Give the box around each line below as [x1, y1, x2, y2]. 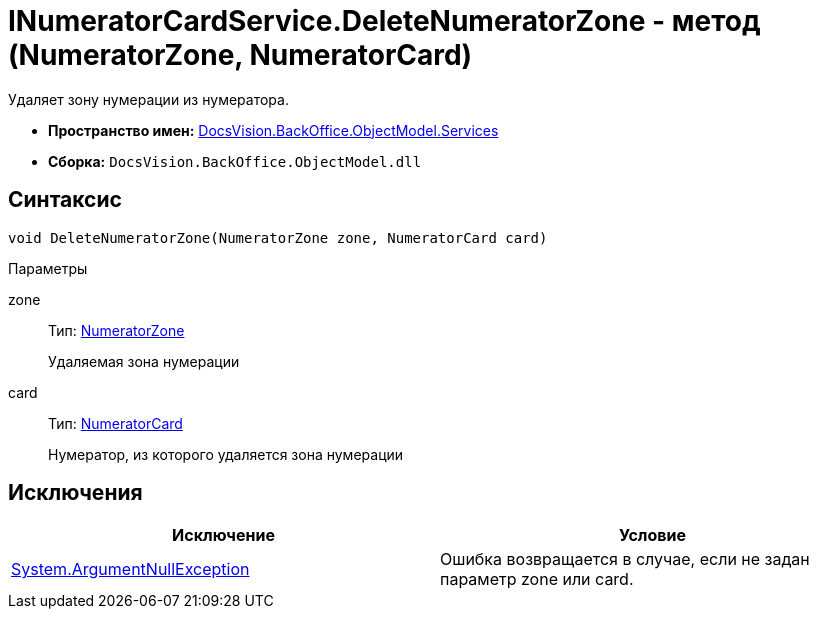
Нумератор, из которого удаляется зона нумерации [48, 445, 404, 463]
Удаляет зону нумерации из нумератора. [8, 90, 289, 108]
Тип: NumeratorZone [48, 321, 185, 339]
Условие [619, 525, 686, 546]
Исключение [172, 525, 275, 546]
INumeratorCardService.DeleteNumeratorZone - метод [8, 4, 761, 38]
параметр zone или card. [440, 569, 634, 590]
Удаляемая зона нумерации [48, 352, 240, 370]
